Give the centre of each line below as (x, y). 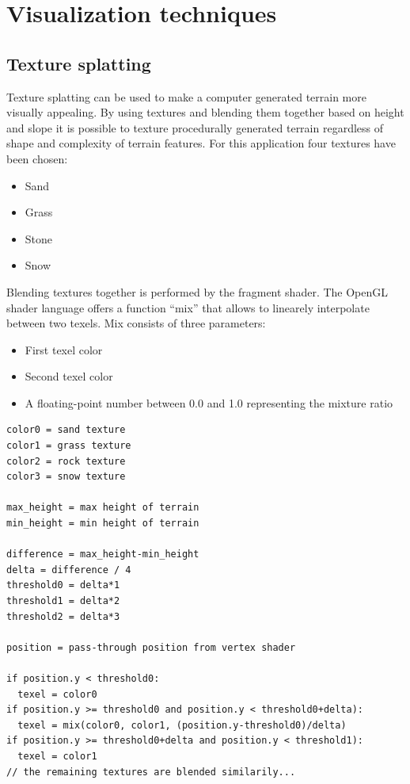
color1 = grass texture (69, 446)
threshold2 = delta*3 (63, 616)
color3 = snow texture (66, 477)
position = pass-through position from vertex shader (151, 647)
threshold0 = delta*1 (63, 585)
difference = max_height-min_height (103, 555)
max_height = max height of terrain (103, 508)
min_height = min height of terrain (103, 524)
